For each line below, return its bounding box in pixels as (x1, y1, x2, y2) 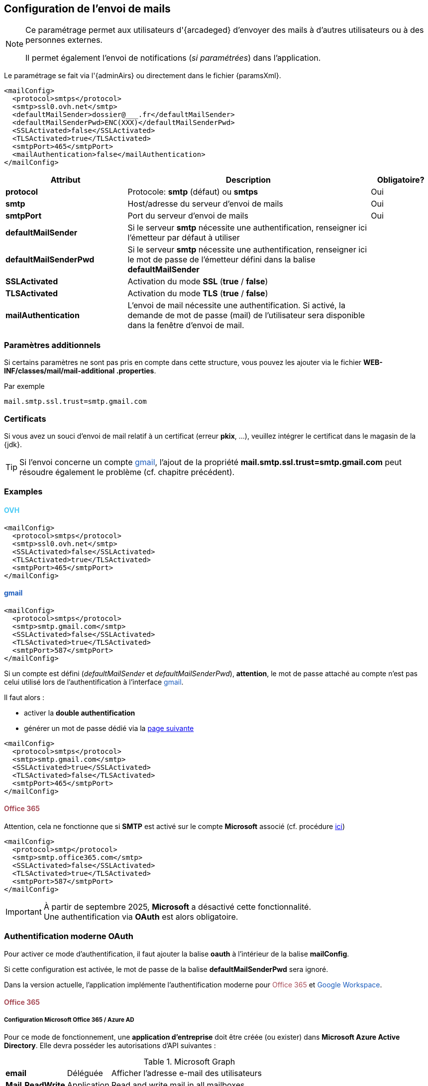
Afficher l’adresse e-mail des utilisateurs (111, 1068, 262, 1079)
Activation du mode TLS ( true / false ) (127, 288, 268, 299)
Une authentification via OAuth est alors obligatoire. (43, 911, 238, 922)
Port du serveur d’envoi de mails (127, 211, 248, 221)
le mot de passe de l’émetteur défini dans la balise (127, 254, 316, 265)
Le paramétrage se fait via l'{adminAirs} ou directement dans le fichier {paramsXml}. (4, 71, 281, 80)
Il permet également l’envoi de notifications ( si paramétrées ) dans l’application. (25, 53, 321, 63)
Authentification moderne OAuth (4, 931, 133, 942)
